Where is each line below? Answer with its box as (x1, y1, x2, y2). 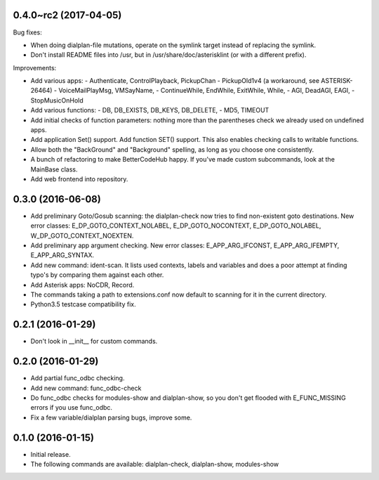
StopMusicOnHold (30, 96, 84, 105)
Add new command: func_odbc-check (30, 384, 142, 392)
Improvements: (13, 63, 57, 72)
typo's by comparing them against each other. (30, 271, 164, 279)
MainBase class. (30, 165, 78, 174)
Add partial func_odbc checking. (30, 374, 125, 382)
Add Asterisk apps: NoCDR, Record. (30, 280, 135, 289)
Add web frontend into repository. (30, 174, 128, 183)
